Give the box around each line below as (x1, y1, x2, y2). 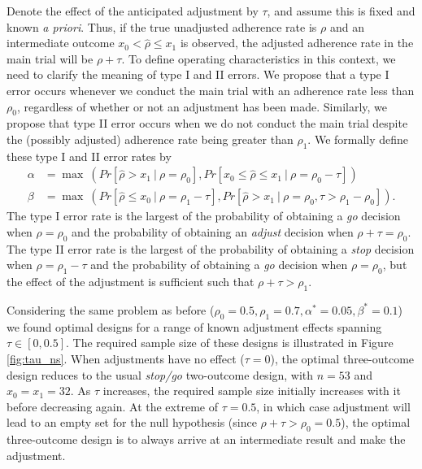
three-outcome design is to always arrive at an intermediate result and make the (7, 431, 406, 448)
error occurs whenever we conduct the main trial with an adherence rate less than (7, 81, 415, 98)
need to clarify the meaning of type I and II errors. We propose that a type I (7, 66, 389, 83)
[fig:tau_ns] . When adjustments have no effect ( (7, 350, 245, 367)
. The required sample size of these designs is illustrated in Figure (66, 334, 394, 351)
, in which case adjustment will (256, 397, 411, 415)
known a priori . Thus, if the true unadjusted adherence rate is (7, 18, 317, 35)
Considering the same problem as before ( (7, 301, 215, 318)
